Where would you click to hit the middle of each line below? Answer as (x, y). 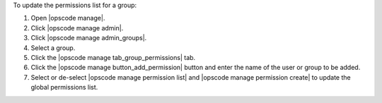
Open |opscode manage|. (68, 18)
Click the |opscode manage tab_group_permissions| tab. (113, 57)
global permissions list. (64, 87)
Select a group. (53, 48)
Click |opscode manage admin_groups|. (89, 38)
